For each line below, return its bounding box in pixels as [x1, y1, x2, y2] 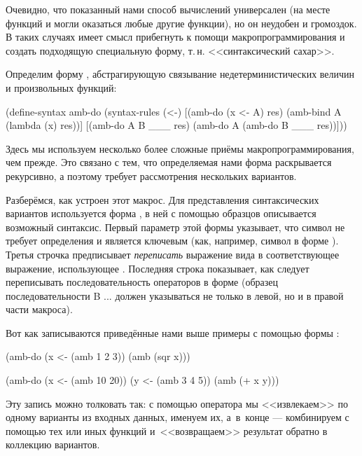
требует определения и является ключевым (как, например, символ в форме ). [6, 233, 339, 248]
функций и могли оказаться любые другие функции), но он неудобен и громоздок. [6, 15, 357, 30]
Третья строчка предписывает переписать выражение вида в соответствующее [6, 247, 340, 261]
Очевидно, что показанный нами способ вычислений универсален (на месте [6, 2, 330, 16]
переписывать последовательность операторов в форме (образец [6, 275, 279, 289]
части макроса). [6, 302, 73, 317]
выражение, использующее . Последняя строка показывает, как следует [6, 261, 309, 275]
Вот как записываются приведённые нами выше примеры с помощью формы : [6, 325, 340, 340]
